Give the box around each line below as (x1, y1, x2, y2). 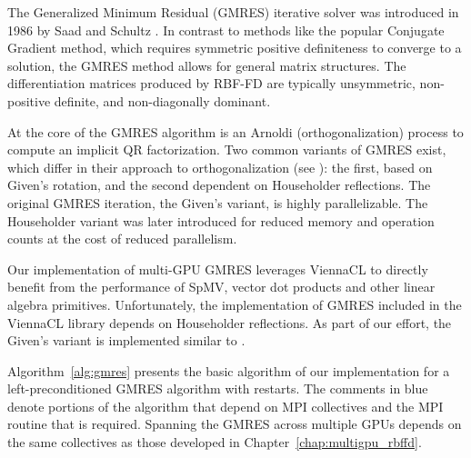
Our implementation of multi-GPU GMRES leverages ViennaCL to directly (7, 259, 428, 278)
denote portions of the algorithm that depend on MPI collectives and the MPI (7, 396, 444, 415)
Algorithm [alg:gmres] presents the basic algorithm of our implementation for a (7, 361, 450, 380)
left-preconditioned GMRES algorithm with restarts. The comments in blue (7, 379, 428, 398)
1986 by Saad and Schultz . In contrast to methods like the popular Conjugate (7, 20, 445, 39)
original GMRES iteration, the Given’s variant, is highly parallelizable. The (7, 193, 428, 212)
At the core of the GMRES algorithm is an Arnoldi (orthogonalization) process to (7, 122, 464, 141)
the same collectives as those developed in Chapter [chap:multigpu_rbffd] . (7, 433, 422, 452)
